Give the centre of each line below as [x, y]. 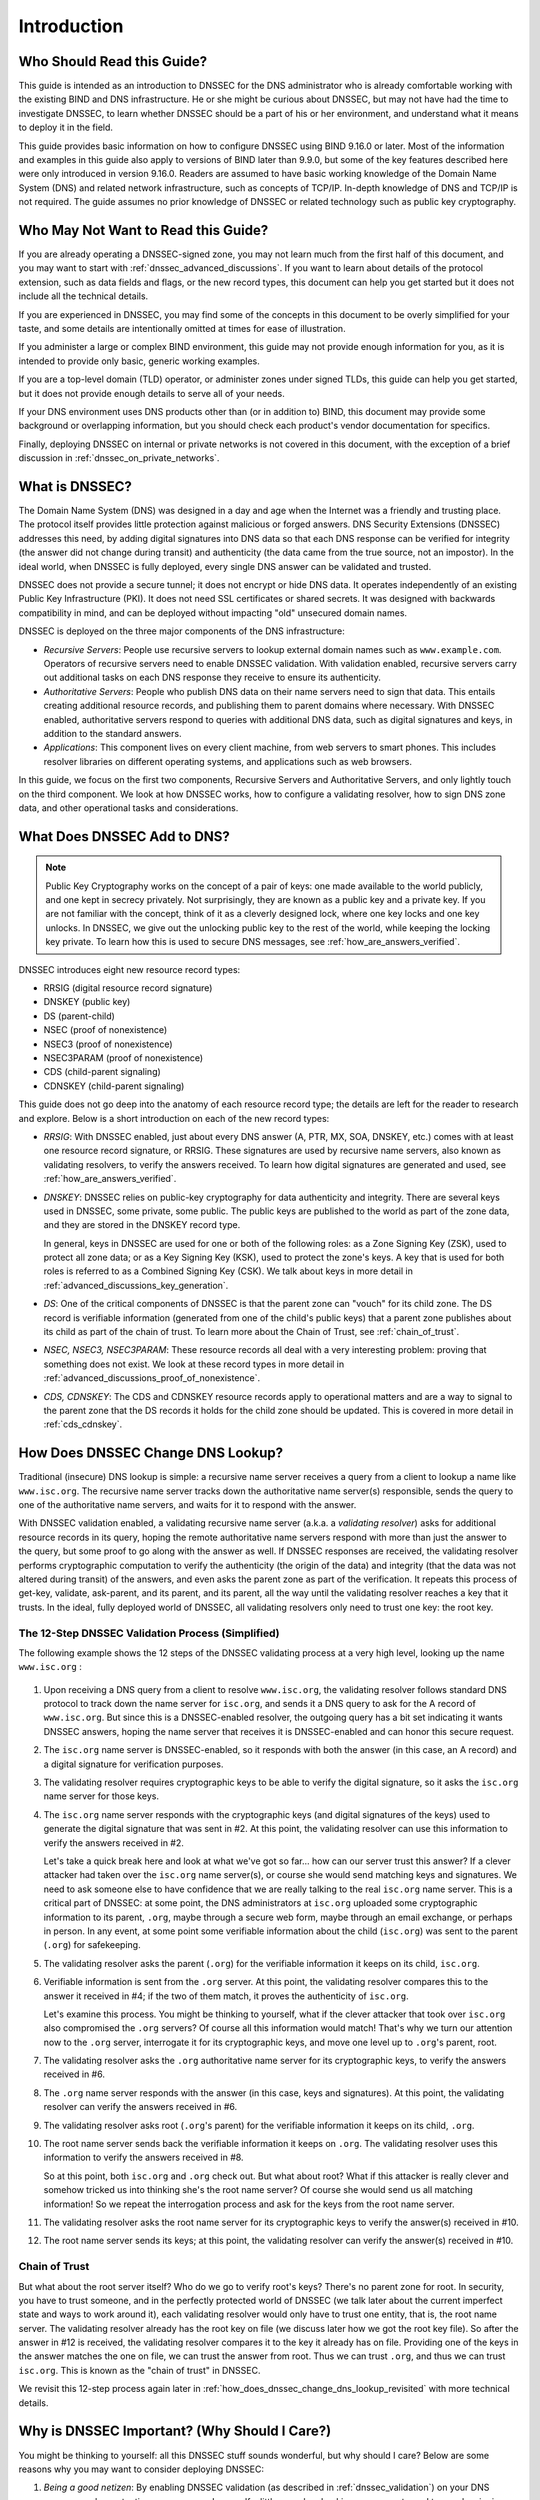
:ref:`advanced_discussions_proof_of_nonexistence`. [152, 1378]
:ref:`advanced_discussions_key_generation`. [136, 1285]
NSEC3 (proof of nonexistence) [108, 1044]
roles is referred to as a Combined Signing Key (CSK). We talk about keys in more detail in [228, 1271]
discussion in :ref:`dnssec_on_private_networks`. [119, 458]
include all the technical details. [83, 296]
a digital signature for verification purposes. [133, 1764]
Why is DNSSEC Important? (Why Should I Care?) [175, 2431]
